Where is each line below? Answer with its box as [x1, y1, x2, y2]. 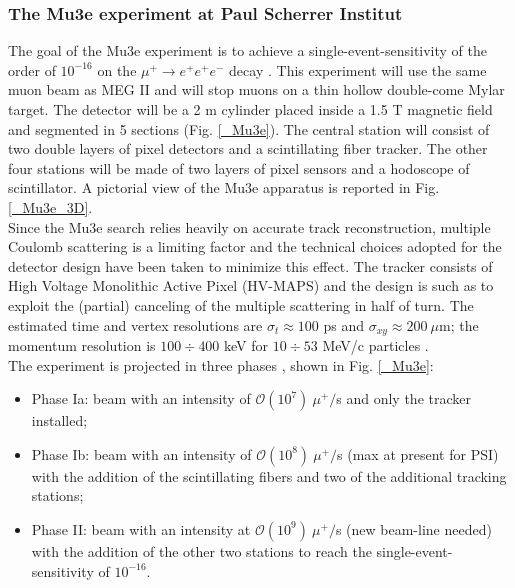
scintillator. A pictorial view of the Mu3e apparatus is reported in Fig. [8, 177, 440, 198]
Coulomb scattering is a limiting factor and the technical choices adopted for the [8, 236, 502, 257]
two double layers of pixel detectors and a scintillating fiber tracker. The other [8, 138, 488, 159]
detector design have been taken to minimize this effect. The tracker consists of [8, 255, 493, 276]
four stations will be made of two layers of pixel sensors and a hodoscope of [8, 157, 470, 178]
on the [97, 59, 137, 80]
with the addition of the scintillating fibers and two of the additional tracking [31, 465, 507, 486]
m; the [439, 314, 479, 335]
